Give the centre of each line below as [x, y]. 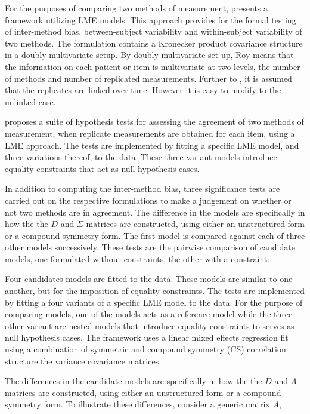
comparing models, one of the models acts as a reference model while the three [149, 314]
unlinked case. [30, 101]
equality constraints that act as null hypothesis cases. [102, 168]
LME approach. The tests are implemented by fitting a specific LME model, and [152, 145]
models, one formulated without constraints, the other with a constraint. [137, 258]
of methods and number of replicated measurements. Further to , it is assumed [148, 78]
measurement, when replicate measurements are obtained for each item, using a [150, 133]
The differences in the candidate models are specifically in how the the [134, 381]
